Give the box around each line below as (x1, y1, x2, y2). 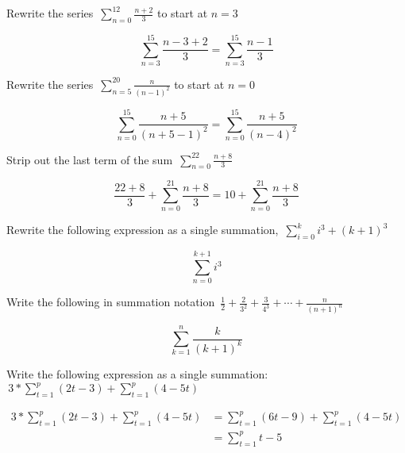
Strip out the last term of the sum (6, 151, 173, 167)
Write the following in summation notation (6, 294, 215, 310)
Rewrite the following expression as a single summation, (6, 221, 279, 238)
